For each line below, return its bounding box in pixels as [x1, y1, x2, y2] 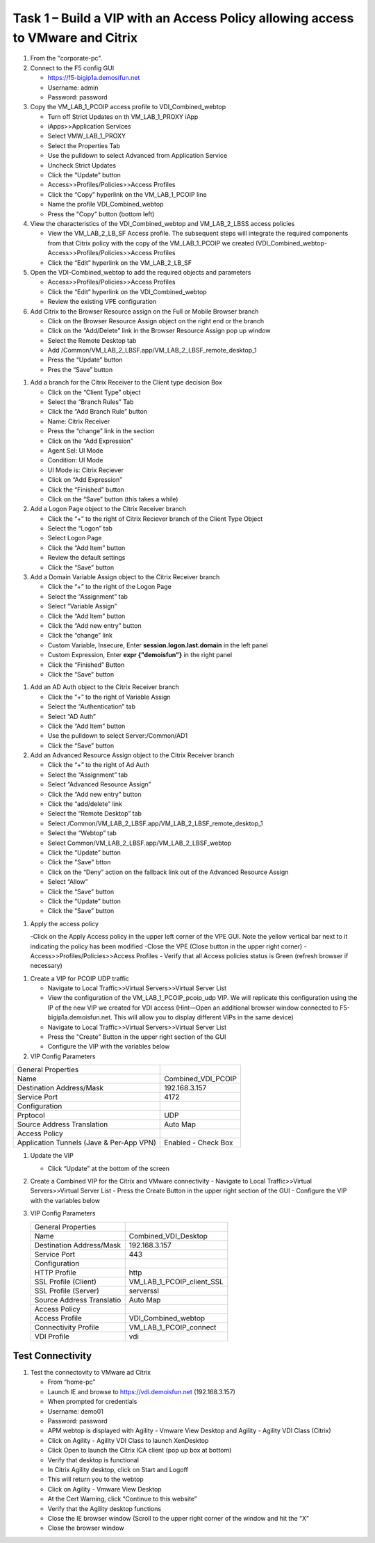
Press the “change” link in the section [47, 427, 155, 435]
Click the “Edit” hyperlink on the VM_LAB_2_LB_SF [47, 258, 192, 267]
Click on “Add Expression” [47, 476, 123, 484]
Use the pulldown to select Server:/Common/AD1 [47, 732, 187, 740]
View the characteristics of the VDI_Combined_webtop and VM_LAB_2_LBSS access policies [30, 219, 295, 227]
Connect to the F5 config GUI [30, 63, 115, 72]
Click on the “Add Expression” [47, 437, 133, 445]
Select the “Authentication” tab [47, 702, 135, 711]
